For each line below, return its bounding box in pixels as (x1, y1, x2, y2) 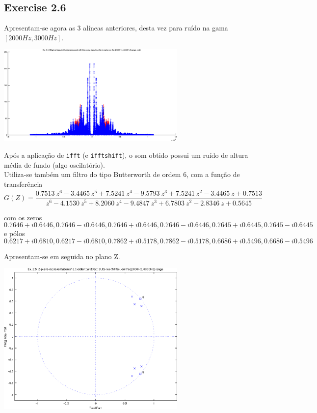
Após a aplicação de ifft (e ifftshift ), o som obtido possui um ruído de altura (4, 150, 248, 160)
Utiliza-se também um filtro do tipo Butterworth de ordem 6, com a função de (4, 169, 240, 179)
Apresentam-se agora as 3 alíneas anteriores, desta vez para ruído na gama (4, 23, 228, 33)
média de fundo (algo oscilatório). (4, 159, 105, 170)
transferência (4, 178, 43, 189)
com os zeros (4, 212, 42, 222)
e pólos (4, 228, 25, 238)
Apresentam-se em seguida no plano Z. (4, 251, 120, 261)
